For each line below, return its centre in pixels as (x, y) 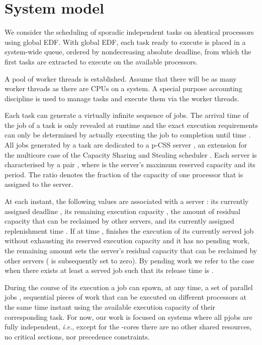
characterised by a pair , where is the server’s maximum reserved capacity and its (130, 164)
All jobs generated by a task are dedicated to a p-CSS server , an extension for (126, 145)
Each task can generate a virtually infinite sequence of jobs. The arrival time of (127, 115)
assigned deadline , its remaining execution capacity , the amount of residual (122, 211)
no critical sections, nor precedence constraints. (77, 336)
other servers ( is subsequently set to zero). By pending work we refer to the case (129, 260)
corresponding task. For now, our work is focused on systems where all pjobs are (128, 317)
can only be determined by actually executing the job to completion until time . (128, 135)
